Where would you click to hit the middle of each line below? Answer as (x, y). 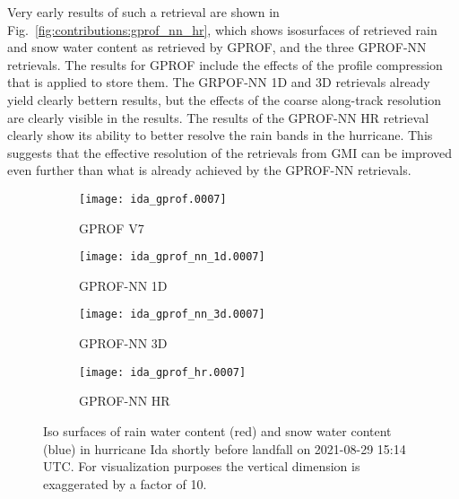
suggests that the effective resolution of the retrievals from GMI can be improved (230, 152)
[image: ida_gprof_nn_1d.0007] (172, 257)
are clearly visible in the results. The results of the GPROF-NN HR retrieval (218, 117)
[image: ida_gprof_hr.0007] (163, 372)
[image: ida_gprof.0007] (153, 199)
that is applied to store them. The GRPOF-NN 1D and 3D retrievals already (219, 82)
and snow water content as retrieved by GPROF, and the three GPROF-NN (217, 47)
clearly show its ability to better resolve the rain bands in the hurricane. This (220, 135)
